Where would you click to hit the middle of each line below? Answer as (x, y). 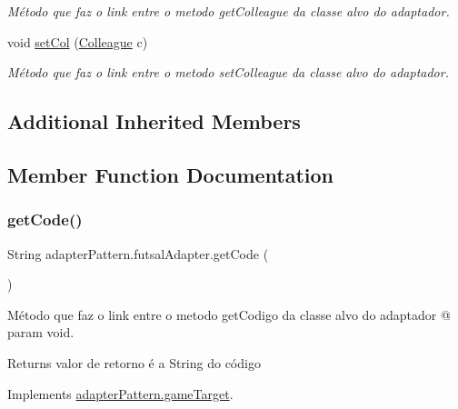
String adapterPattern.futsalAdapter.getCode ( (138, 253)
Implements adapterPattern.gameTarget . (120, 393)
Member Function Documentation (171, 174)
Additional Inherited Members (154, 121)
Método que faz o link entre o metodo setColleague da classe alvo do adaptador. (228, 72)
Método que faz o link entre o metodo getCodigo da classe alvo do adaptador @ (229, 314)
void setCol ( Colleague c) (78, 41)
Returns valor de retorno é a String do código (134, 362)
